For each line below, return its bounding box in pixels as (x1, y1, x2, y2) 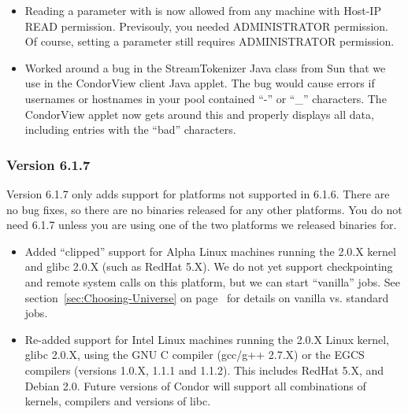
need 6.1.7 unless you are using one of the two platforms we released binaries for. (6, 216, 397, 233)
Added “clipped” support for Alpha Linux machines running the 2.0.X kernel (24, 242, 396, 259)
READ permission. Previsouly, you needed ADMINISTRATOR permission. (24, 17, 388, 34)
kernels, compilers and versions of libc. (24, 393, 211, 409)
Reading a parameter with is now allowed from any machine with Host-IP (24, 2, 381, 18)
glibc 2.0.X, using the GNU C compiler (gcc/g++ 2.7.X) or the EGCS (24, 346, 365, 363)
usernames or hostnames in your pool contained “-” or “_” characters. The (24, 90, 387, 106)
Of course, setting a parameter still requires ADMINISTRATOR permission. (24, 33, 395, 50)
